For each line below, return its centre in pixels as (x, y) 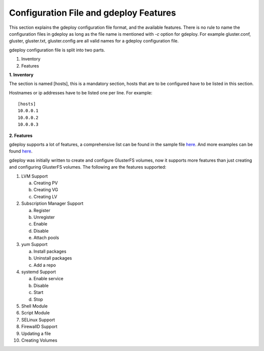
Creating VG (46, 190)
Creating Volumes (39, 340)
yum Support (34, 244)
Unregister (44, 217)
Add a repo (45, 265)
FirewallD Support (39, 327)
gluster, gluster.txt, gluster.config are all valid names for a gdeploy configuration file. (94, 41)
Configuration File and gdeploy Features (92, 13)
